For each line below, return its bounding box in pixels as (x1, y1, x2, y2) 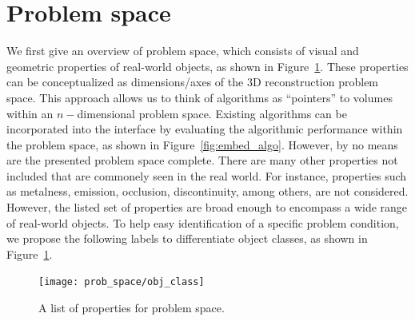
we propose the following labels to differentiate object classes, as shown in (6, 230, 368, 247)
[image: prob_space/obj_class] (38, 276, 205, 288)
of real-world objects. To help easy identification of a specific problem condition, (6, 214, 399, 231)
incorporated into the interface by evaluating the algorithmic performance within (6, 121, 403, 137)
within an (6, 105, 54, 121)
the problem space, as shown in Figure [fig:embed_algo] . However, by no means (6, 136, 398, 153)
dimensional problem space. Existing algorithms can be (77, 105, 347, 121)
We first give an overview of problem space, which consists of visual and (6, 42, 359, 59)
